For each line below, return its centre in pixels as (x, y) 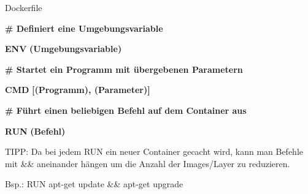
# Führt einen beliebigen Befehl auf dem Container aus (126, 110)
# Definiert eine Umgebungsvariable (84, 28)
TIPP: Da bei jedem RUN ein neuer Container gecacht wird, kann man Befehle (154, 151)
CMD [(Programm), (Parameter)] (78, 90)
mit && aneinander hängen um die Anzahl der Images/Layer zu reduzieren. (148, 163)
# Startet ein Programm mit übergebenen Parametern (124, 69)
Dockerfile (24, 7)
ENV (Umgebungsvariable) (64, 49)
